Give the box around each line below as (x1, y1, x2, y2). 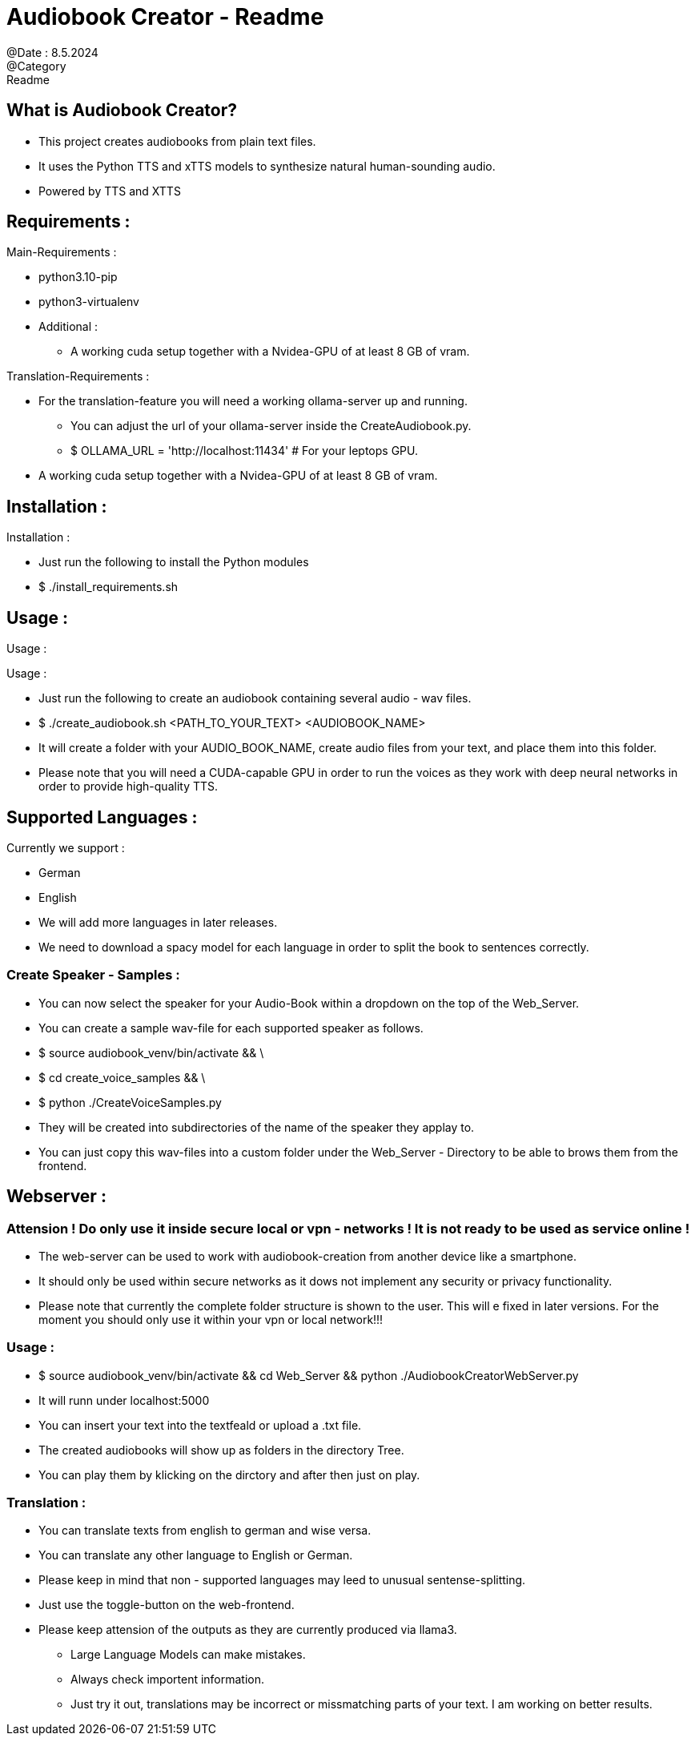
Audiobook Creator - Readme (6, 3, 324, 30)
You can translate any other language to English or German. (38, 1548, 353, 1563)
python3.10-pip (38, 270, 118, 284)
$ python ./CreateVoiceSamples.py (38, 1095, 222, 1109)
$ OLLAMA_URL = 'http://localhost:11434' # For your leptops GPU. (70, 444, 418, 458)
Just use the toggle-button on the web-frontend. (38, 1598, 295, 1612)
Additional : (38, 320, 98, 334)
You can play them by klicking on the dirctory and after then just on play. (38, 1467, 420, 1482)
